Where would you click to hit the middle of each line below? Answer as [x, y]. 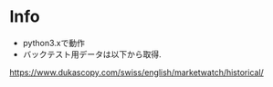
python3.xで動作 [53, 43]
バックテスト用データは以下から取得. [92, 54]
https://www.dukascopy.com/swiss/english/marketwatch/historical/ [137, 72]
